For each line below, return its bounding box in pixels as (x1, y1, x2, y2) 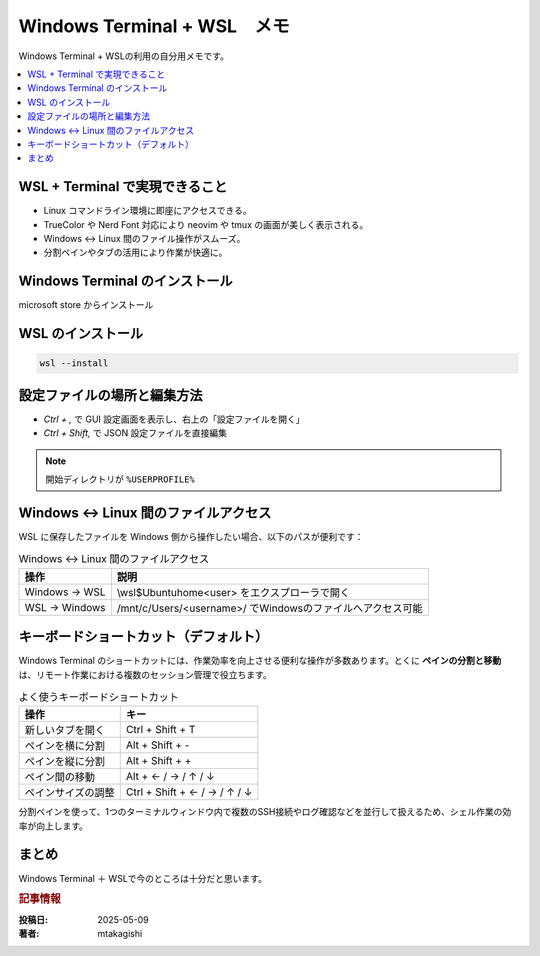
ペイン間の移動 (24, 770, 95, 784)
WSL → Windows (24, 600, 106, 614)
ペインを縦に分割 (24, 755, 105, 769)
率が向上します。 (18, 820, 89, 832)
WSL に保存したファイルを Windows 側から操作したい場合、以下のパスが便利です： (18, 530, 364, 542)
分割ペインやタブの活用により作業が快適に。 (43, 246, 228, 259)
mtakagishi (97, 928, 143, 940)
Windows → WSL (24, 585, 106, 599)
